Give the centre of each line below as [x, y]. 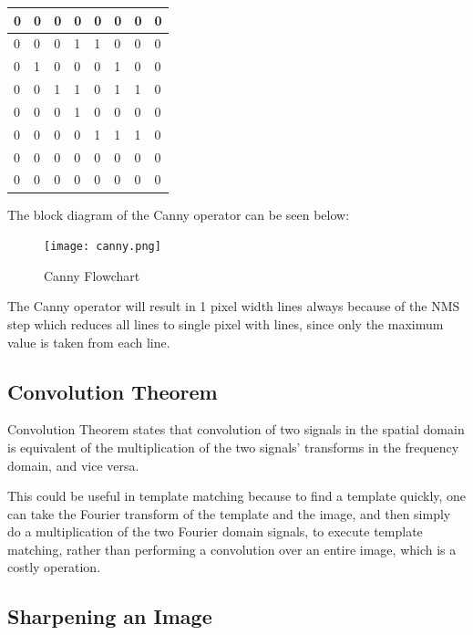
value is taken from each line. [89, 342]
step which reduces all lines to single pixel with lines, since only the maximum [226, 323]
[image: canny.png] [103, 247]
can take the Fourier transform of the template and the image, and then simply [229, 513]
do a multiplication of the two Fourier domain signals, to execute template [215, 531]
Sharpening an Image [110, 616]
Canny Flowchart [92, 275]
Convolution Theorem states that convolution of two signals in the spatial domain [236, 429]
